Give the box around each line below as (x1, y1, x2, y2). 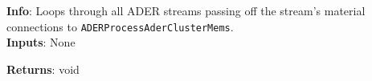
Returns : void (6, 60, 80, 77)
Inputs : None (6, 34, 76, 51)
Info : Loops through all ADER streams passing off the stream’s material (6, 2, 366, 18)
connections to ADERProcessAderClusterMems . (6, 18, 234, 34)
